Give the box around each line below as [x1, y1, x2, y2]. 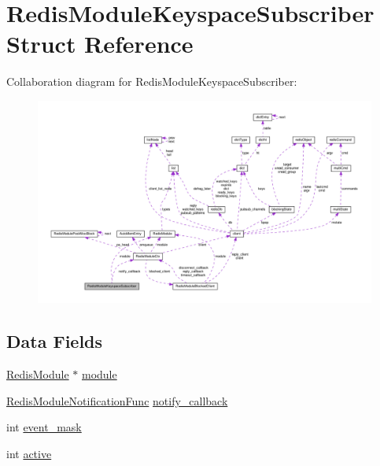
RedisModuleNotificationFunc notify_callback [6, 392, 228, 409]
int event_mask [6, 419, 82, 435]
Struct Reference [6, 28, 194, 60]
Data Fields [6, 329, 103, 353]
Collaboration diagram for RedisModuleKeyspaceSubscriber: [6, 73, 297, 90]
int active [6, 446, 52, 462]
